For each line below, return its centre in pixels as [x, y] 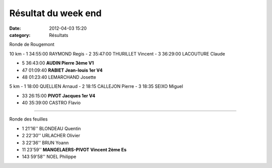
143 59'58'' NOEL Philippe [49, 157]
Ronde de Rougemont [32, 44]
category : [20, 35]
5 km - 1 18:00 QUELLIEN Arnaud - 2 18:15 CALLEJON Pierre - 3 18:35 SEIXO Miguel [96, 86]
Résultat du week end [55, 13]
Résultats [59, 35]
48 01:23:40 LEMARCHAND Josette [59, 77]
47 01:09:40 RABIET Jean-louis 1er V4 [62, 70]
